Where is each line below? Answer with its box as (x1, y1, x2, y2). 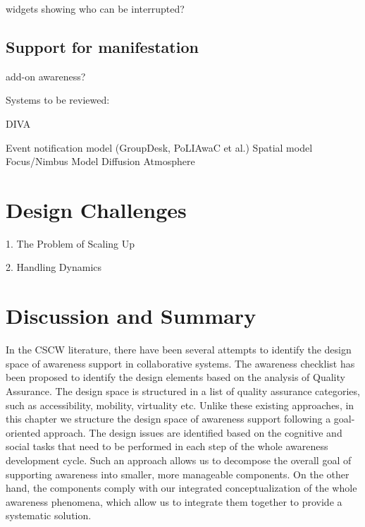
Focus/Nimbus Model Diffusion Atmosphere (6, 154, 195, 169)
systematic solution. (6, 508, 92, 523)
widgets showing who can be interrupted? (6, 1, 185, 16)
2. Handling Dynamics (6, 260, 102, 274)
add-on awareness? (6, 68, 86, 83)
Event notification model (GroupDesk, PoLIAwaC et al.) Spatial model (6, 140, 313, 155)
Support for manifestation (6, 35, 199, 57)
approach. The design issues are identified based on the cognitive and (44, 425, 342, 440)
